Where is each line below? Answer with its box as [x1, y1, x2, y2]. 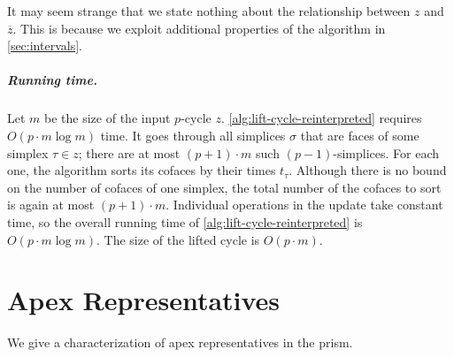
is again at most [7, 195, 95, 214]
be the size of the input [44, 109, 171, 127]
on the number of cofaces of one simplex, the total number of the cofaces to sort [7, 178, 442, 196]
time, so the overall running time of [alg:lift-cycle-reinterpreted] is [7, 212, 363, 231]
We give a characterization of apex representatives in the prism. [7, 333, 353, 352]
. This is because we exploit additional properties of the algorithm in [12, 19, 386, 37]
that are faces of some [300, 125, 419, 144]
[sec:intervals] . [7, 36, 82, 55]
